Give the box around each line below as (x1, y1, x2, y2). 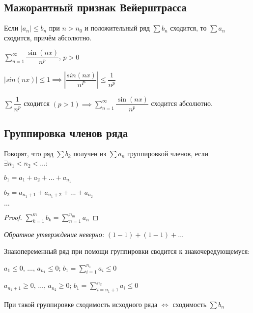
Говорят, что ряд (4, 148, 54, 158)
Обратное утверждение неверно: (4, 229, 105, 240)
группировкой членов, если (127, 148, 209, 158)
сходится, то (170, 23, 207, 33)
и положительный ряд (84, 23, 150, 33)
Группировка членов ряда (4, 125, 128, 140)
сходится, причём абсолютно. (4, 32, 92, 42)
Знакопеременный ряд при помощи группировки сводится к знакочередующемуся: (4, 246, 250, 256)
